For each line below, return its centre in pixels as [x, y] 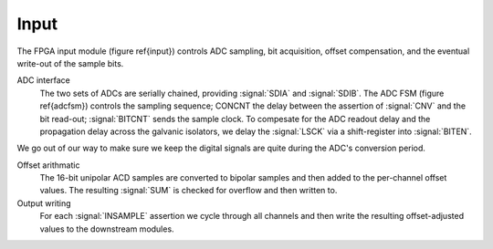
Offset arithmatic [48, 165]
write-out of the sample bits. [70, 63]
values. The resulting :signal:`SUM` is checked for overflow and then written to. [189, 191]
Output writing [44, 203]
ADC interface [43, 80]
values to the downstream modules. [107, 229]
